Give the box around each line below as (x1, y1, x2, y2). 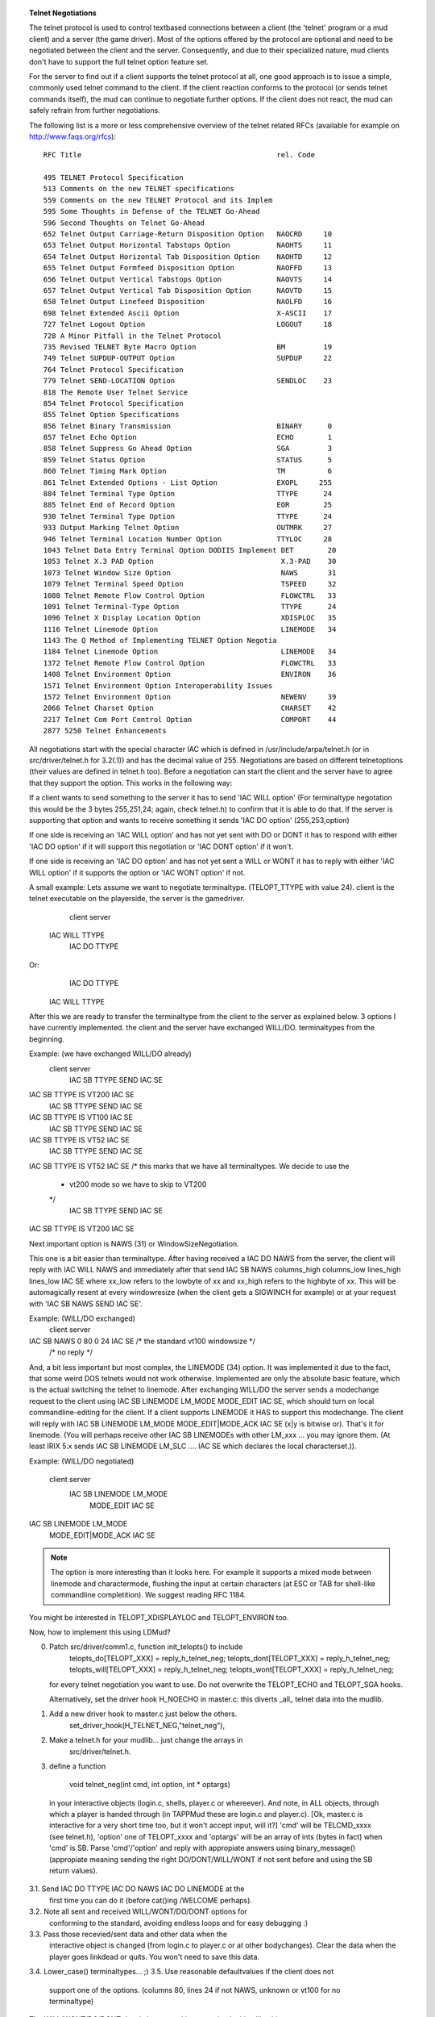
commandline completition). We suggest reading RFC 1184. (51, 1590, 246, 1600)
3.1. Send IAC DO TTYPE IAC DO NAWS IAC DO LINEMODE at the (29, 1884, 245, 1894)
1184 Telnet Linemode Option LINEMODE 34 (43, 647, 337, 657)
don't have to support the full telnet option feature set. (29, 56, 209, 66)
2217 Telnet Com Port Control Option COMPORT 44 (43, 715, 337, 724)
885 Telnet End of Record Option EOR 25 (43, 500, 333, 510)
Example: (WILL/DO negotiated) (29, 1456, 135, 1466)
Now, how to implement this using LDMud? (29, 1627, 171, 1637)
